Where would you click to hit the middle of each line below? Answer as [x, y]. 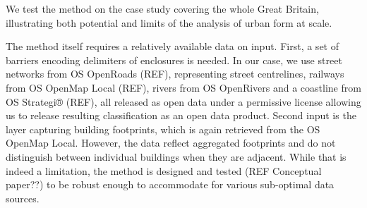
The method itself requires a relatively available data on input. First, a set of [172, 46]
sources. [23, 198]
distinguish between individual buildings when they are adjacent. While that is [176, 156]
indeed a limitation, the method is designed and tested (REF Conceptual [164, 170]
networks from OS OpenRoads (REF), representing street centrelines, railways [175, 74]
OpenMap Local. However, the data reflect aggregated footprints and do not [171, 143]
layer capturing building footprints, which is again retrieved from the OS [163, 129]
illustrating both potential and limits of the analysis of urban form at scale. [169, 22]
